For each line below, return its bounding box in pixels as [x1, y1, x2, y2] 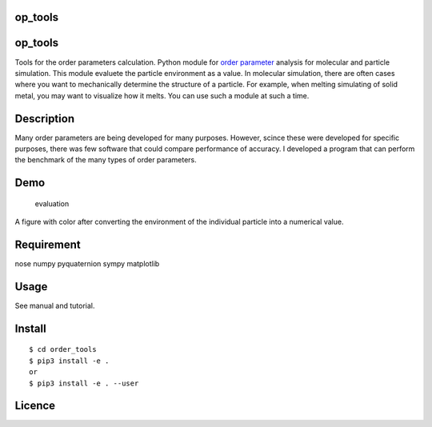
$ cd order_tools [29, 345, 97, 354]
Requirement [14, 238, 82, 251]
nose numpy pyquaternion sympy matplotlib [14, 259, 160, 269]
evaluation [34, 198, 70, 208]
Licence [14, 399, 56, 413]
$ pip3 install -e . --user [29, 378, 139, 388]
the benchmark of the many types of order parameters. [14, 155, 198, 165]
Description [14, 112, 75, 126]
